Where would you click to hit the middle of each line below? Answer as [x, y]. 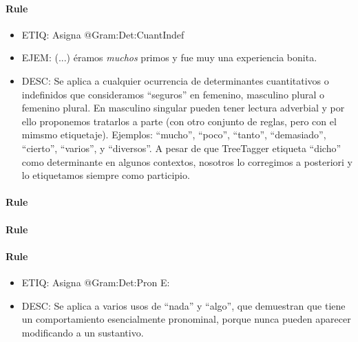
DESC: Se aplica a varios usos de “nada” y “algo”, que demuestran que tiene [183, 305]
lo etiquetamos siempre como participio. [106, 175]
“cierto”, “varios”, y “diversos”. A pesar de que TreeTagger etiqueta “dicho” [181, 148]
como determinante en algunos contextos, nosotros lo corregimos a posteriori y [187, 161]
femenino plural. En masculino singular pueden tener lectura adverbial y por [183, 108]
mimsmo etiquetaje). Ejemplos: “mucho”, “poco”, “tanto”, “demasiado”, [174, 135]
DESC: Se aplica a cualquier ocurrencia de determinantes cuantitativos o [175, 80]
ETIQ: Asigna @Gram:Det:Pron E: [96, 282]
